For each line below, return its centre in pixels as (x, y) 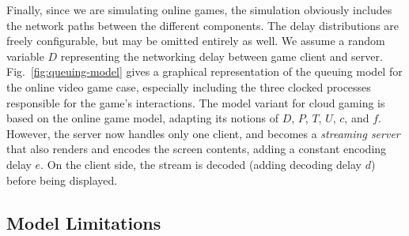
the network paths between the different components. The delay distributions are (203, 25)
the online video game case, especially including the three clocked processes (189, 86)
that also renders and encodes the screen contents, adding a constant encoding (197, 149)
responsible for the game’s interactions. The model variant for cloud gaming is (196, 102)
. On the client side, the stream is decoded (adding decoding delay (201, 164)
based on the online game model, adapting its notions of (143, 118)
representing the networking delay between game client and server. (222, 56)
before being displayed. (62, 180)
